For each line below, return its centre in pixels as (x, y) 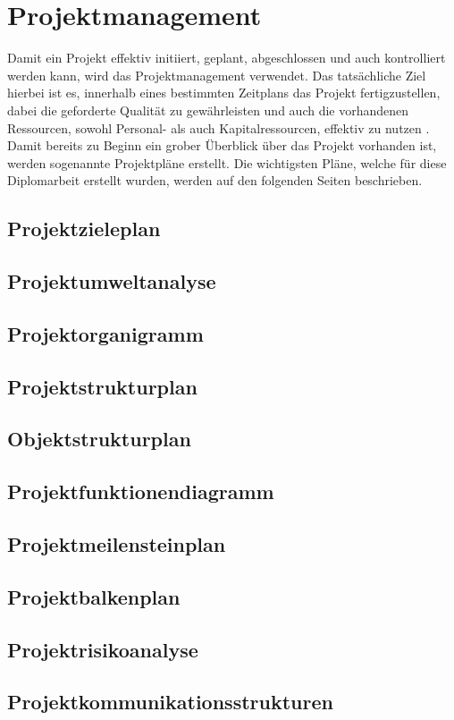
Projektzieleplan (84, 229)
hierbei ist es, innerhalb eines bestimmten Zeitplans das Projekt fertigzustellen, (224, 93)
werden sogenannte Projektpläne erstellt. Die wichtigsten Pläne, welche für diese (227, 162)
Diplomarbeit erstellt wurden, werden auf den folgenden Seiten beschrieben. (215, 180)
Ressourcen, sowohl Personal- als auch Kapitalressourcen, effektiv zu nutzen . (219, 127)
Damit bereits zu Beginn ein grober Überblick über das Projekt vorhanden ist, (222, 145)
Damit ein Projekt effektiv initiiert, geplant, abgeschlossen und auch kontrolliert (227, 58)
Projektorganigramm (105, 333)
